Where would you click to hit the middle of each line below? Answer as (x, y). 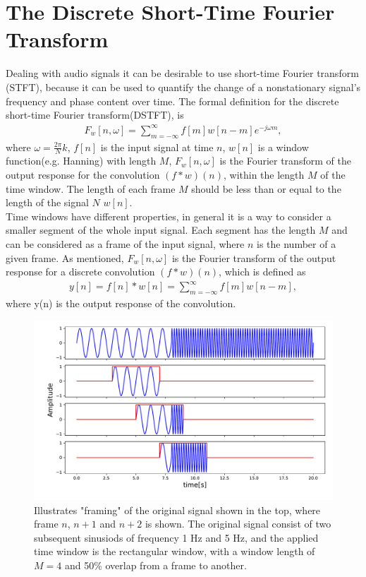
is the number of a (297, 243)
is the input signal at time (157, 147)
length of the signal (47, 202)
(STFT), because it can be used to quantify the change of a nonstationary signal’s (183, 87)
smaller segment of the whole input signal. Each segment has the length (161, 230)
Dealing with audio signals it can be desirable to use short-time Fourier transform (182, 73)
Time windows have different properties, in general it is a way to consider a (169, 216)
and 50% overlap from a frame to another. (155, 565)
